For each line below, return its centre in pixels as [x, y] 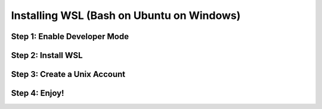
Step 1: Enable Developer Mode [70, 36]
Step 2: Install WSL [47, 55]
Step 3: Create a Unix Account [68, 74]
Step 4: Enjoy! [38, 93]
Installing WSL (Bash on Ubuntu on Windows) [126, 15]
